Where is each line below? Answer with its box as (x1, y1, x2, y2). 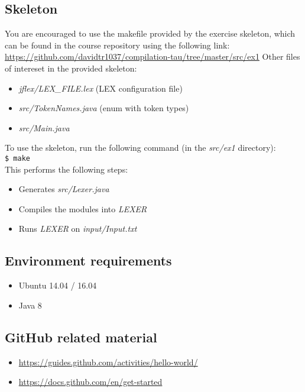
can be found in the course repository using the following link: (5, 38, 230, 51)
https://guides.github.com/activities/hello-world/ (18, 355, 198, 368)
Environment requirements (5, 251, 172, 270)
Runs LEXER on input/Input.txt (18, 222, 137, 235)
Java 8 (18, 299, 42, 311)
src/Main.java (18, 121, 70, 134)
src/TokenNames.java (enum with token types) (18, 102, 189, 114)
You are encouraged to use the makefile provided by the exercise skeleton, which (5, 27, 296, 40)
